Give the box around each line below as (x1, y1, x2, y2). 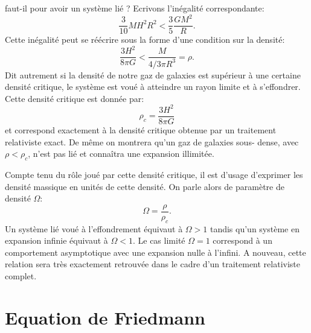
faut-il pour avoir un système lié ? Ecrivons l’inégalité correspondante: (5, 2, 265, 14)
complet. (5, 270, 37, 282)
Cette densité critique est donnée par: (5, 92, 144, 104)
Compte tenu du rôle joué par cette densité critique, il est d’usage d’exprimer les (5, 168, 303, 180)
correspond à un (213, 234, 272, 247)
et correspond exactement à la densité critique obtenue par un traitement (5, 124, 277, 136)
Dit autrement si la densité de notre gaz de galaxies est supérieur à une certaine (5, 68, 301, 81)
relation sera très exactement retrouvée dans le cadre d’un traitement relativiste (5, 258, 301, 270)
